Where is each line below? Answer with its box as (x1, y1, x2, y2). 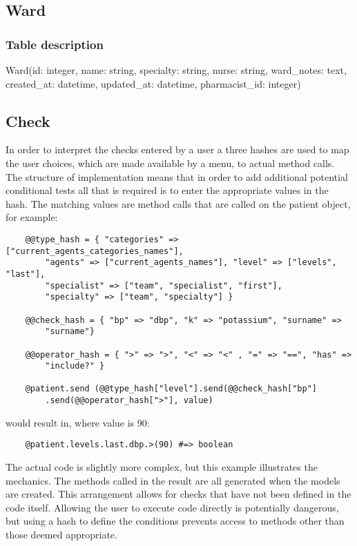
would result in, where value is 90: (6, 415, 150, 429)
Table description (6, 35, 104, 52)
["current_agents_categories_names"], (6, 246, 184, 256)
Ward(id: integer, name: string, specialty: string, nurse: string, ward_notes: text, (6, 63, 347, 77)
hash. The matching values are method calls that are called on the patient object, (6, 196, 351, 211)
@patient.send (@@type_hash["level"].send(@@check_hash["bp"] (25, 384, 318, 394)
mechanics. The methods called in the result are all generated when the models (6, 473, 340, 487)
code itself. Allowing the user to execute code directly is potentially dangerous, (6, 500, 339, 514)
